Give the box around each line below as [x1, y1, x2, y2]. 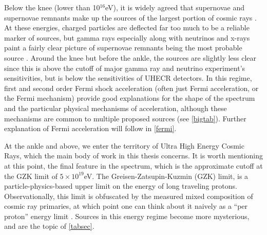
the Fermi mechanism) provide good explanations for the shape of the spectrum [4, 93, 255, 103]
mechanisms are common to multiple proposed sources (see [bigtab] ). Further [4, 113, 246, 123]
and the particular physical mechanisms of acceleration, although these [4, 102, 227, 113]
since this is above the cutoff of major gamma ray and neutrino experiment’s [4, 62, 245, 73]
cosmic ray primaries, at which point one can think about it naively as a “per [4, 201, 248, 211]
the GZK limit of [4, 170, 58, 181]
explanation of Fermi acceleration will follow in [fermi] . [4, 123, 177, 134]
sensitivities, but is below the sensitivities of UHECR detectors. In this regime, [4, 73, 252, 83]
